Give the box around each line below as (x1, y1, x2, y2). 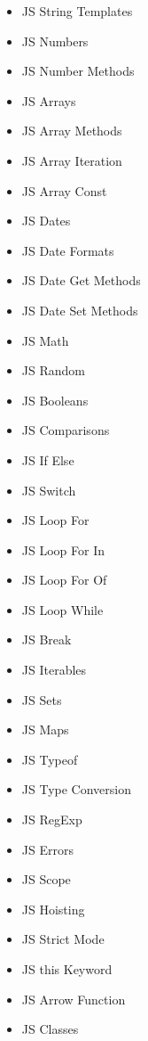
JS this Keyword (21, 960, 113, 978)
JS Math (21, 331, 69, 349)
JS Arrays (21, 91, 76, 110)
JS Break (21, 630, 72, 649)
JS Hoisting (21, 899, 85, 918)
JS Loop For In (21, 540, 105, 559)
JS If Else (21, 450, 74, 469)
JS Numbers (21, 31, 89, 50)
